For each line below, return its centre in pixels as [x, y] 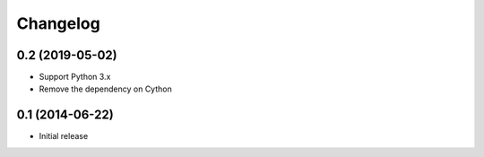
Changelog [58, 23]
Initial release [64, 136]
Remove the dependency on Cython [105, 89]
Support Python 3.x [75, 77]
